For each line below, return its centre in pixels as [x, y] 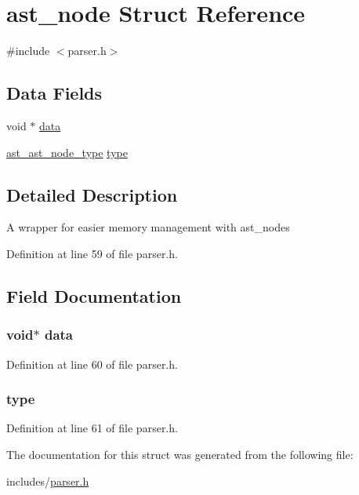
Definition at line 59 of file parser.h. [92, 253]
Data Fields [54, 93]
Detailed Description [92, 194]
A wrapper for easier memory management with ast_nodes [148, 227]
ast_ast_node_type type [67, 152]
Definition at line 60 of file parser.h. [92, 364]
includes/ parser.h [48, 480]
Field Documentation [94, 295]
